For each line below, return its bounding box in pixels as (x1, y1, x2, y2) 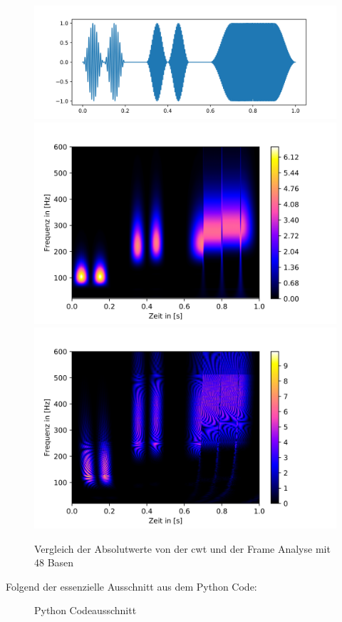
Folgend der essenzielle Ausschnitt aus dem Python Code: (6, 578, 257, 593)
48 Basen (34, 555, 74, 570)
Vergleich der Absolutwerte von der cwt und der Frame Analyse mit (34, 541, 331, 556)
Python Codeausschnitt (34, 603, 137, 618)
